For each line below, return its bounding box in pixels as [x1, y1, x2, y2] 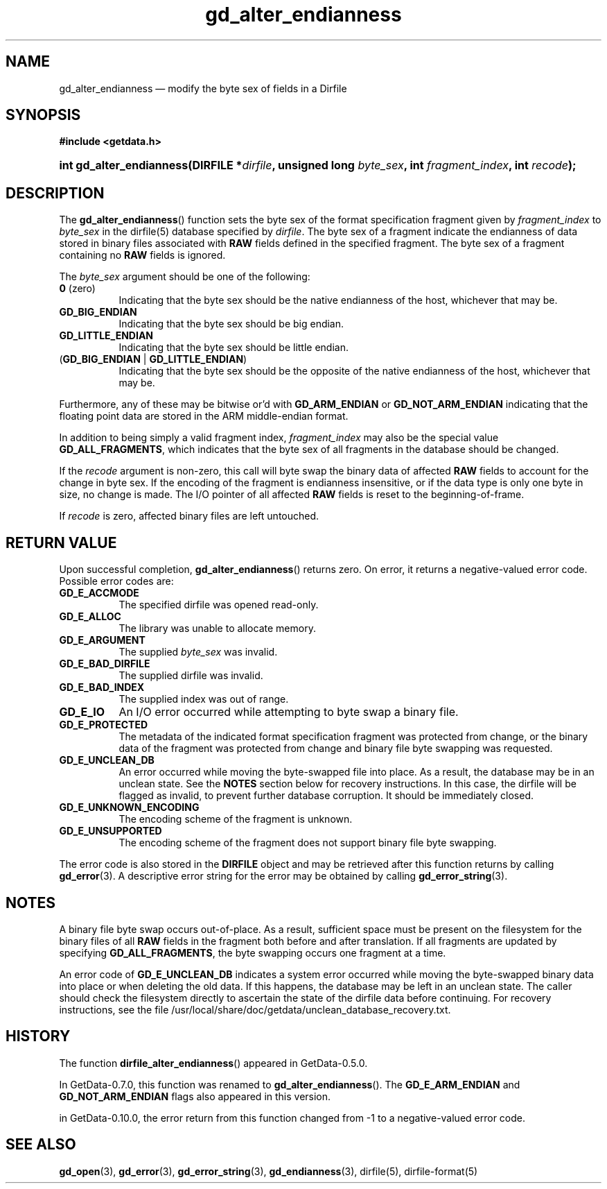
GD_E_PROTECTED [59, 719, 148, 731]
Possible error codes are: [59, 575, 174, 588]
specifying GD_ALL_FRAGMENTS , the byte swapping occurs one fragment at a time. [59, 946, 446, 959]
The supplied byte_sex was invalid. [118, 646, 278, 658]
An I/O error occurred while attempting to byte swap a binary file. [118, 705, 459, 719]
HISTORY [6, 1027, 71, 1045]
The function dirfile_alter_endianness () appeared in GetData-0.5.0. [59, 1057, 368, 1069]
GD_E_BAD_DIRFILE [59, 658, 150, 670]
